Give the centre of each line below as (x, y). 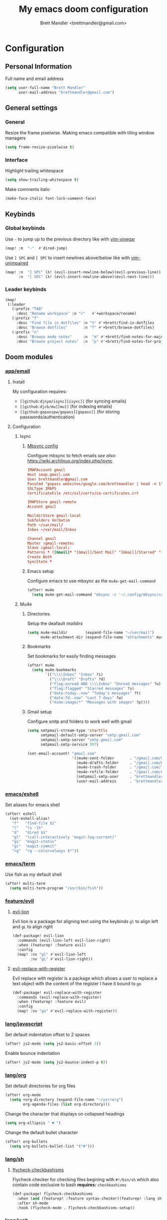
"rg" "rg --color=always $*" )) (45, 851)
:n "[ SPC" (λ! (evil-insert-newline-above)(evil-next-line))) (86, 277)
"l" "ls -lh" (27, 828)
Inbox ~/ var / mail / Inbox (52, 529)
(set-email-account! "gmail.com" (62, 753)
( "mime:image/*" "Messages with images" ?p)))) (100, 703)
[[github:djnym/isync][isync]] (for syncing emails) (73, 401)
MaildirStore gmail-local (54, 516)
